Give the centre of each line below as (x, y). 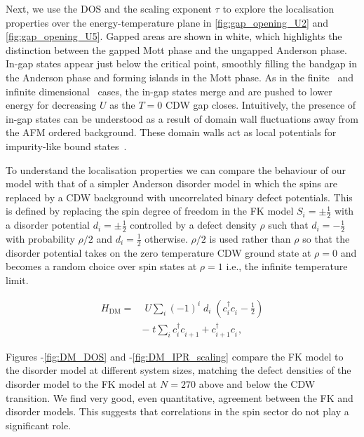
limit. (17, 280)
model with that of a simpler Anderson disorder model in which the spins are (172, 183)
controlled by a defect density (193, 225)
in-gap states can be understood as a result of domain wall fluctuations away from (182, 118)
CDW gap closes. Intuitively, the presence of (261, 105)
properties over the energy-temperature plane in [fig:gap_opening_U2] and (167, 22)
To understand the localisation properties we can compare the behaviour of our (176, 169)
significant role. (39, 425)
